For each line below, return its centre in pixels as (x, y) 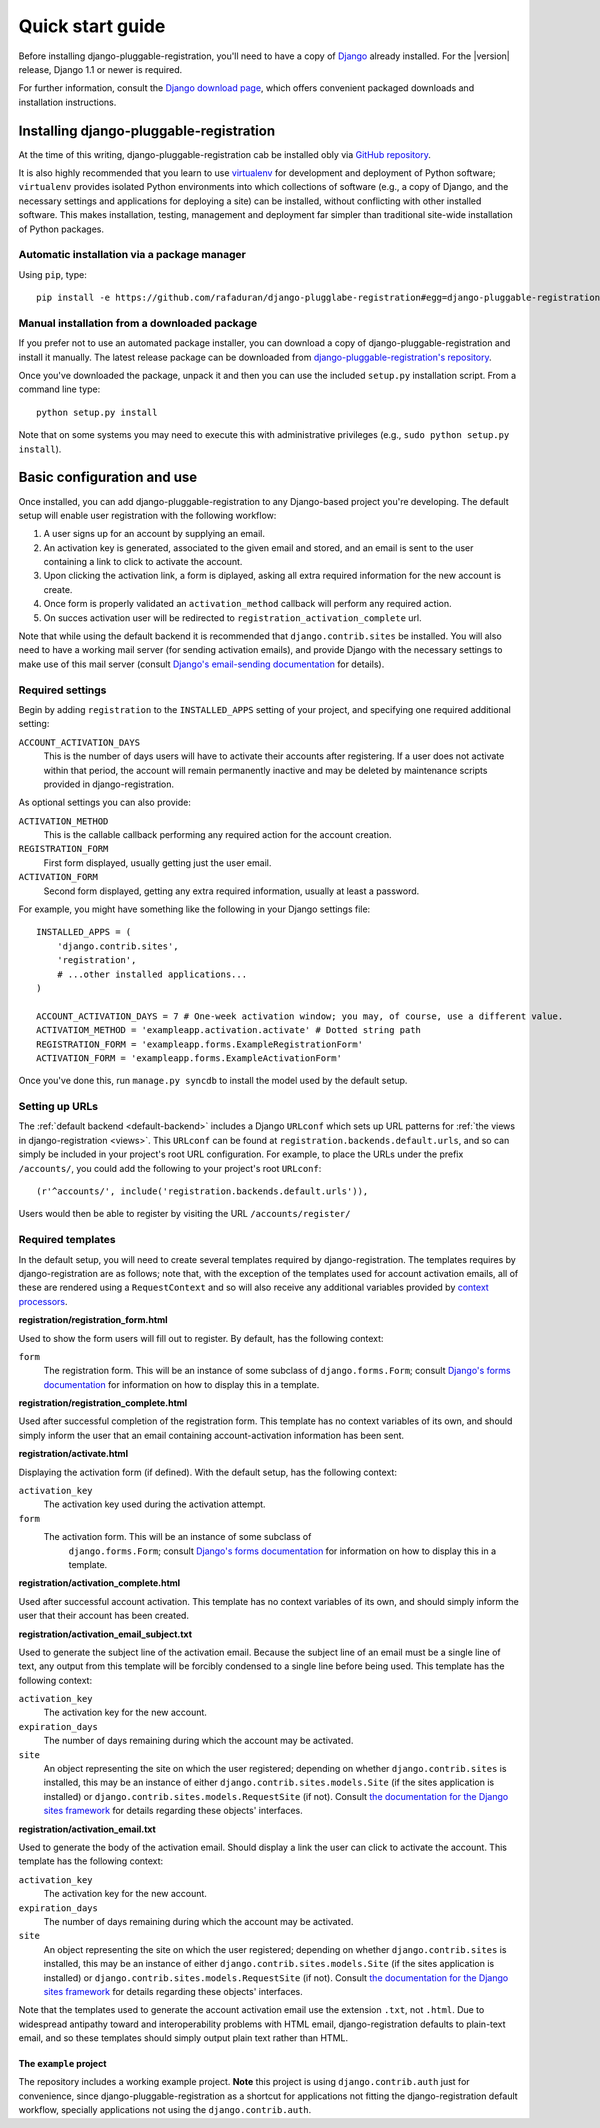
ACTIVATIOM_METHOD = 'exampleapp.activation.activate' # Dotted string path (229, 1030)
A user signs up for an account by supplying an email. (154, 534)
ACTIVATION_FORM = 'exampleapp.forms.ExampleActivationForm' (189, 1058)
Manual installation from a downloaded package (138, 323)
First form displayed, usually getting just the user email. (157, 862)
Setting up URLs (58, 1107)
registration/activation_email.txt (87, 1829)
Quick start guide (92, 26)
